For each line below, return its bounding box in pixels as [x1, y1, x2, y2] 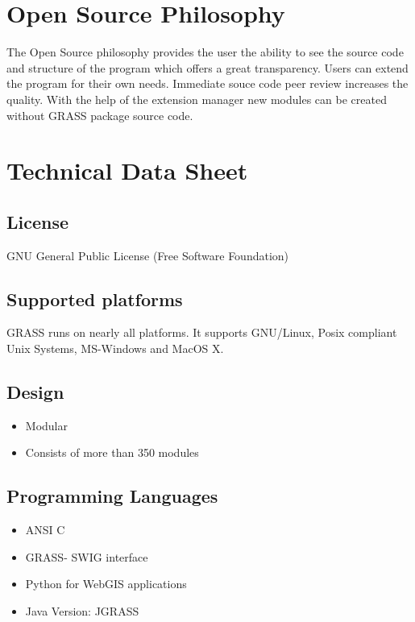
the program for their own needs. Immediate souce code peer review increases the [6, 75, 409, 92]
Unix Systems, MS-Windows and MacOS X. [6, 340, 224, 357]
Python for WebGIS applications [25, 575, 187, 592]
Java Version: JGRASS [25, 603, 139, 620]
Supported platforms [6, 286, 183, 311]
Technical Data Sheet [6, 154, 248, 187]
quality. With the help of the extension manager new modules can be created [6, 90, 387, 107]
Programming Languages [6, 483, 218, 508]
